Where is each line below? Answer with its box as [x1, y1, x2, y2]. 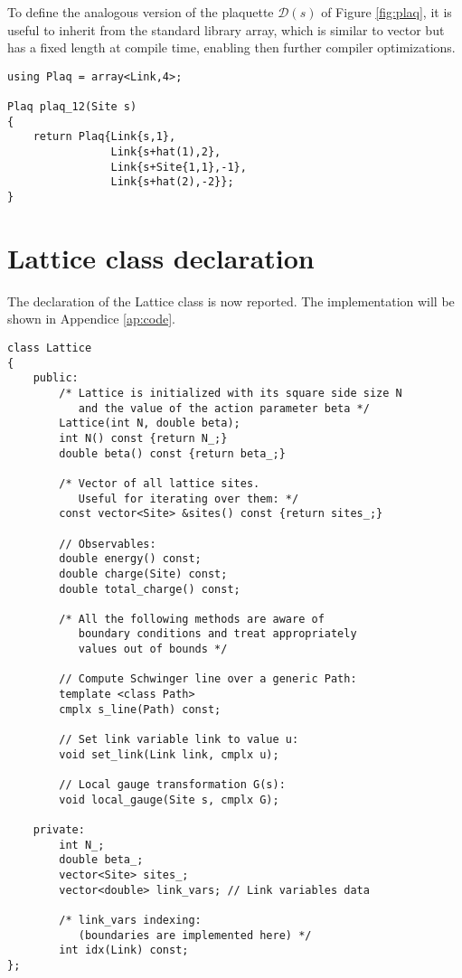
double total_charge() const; [59, 582, 240, 596]
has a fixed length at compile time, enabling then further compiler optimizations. [7, 38, 456, 57]
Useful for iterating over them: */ [78, 492, 299, 505]
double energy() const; [59, 552, 202, 566]
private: [33, 823, 85, 836]
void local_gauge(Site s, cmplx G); [59, 793, 279, 806]
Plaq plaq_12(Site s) [7, 100, 137, 114]
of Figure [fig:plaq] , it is [321, 3, 452, 21]
